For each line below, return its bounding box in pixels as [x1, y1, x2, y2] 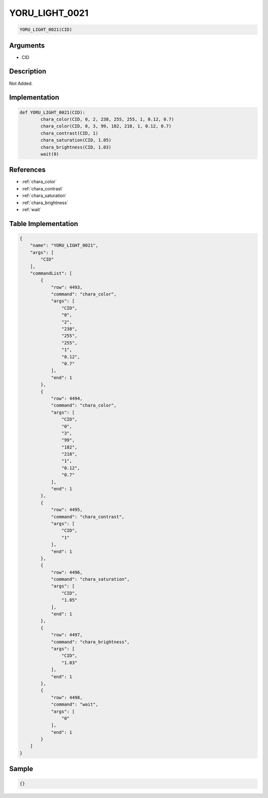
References [9, 165, 46, 174]
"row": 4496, [51, 569, 83, 575]
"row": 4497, [51, 632, 83, 638]
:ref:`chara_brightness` [21, 199, 68, 206]
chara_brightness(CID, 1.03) [40, 144, 112, 150]
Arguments [9, 41, 45, 50]
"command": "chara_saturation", [51, 576, 130, 582]
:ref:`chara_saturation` [21, 193, 67, 199]
